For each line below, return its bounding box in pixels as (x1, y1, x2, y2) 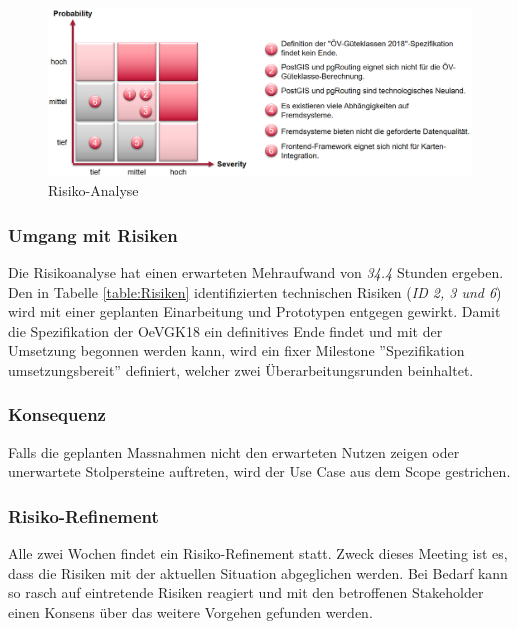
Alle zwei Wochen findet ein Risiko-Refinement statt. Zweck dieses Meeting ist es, (8, 543, 508, 564)
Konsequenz (8, 402, 106, 427)
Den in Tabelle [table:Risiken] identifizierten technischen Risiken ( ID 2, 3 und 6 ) (8, 281, 502, 302)
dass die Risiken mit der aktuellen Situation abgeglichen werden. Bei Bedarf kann (8, 562, 508, 583)
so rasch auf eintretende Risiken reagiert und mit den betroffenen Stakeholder (8, 582, 484, 603)
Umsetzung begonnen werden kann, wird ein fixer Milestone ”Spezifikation (8, 340, 465, 361)
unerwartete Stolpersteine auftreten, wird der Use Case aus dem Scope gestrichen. (8, 461, 511, 482)
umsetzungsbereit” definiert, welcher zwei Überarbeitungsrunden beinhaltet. (8, 359, 474, 380)
